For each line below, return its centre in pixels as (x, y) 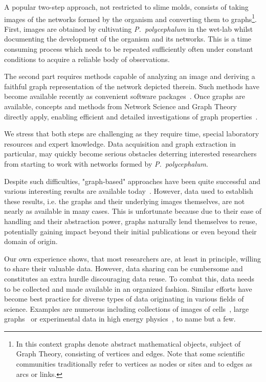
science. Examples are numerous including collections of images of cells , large (127, 308)
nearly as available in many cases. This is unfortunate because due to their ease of (133, 211)
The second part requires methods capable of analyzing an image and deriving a (130, 76)
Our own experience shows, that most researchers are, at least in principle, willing (132, 258)
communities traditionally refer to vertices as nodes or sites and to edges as (134, 364)
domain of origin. (31, 241)
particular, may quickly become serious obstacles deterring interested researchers (130, 154)
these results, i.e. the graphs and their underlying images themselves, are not (125, 201)
